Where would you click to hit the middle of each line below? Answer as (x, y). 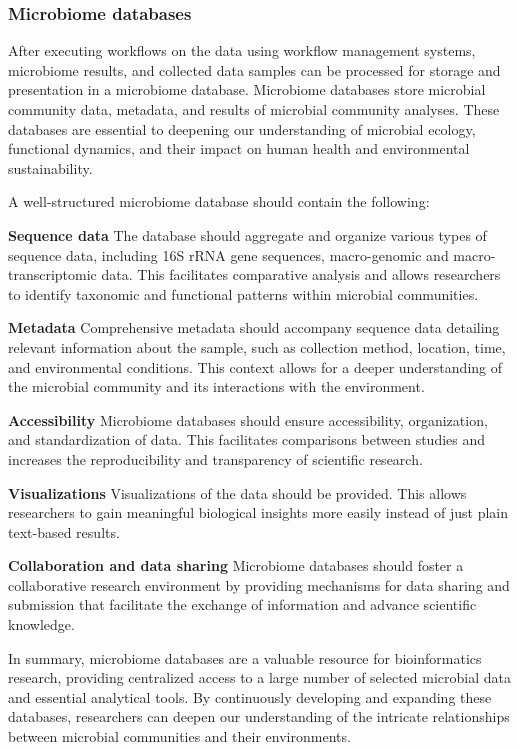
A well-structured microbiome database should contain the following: (219, 201)
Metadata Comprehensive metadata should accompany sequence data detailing (254, 327)
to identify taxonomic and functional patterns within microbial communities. (243, 293)
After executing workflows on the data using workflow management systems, (242, 50)
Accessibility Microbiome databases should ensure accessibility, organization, (248, 419)
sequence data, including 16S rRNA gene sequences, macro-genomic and (228, 254)
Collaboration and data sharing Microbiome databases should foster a (236, 565)
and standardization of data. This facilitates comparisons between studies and (247, 439)
